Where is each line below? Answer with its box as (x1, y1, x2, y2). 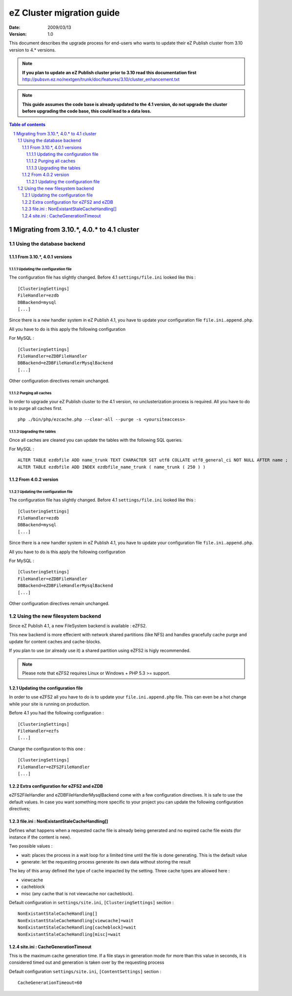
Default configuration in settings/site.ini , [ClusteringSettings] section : (9, 900, 174, 906)
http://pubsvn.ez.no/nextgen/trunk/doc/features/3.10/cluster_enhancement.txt (22, 76, 180, 82)
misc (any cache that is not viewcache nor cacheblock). (21, 890, 134, 896)
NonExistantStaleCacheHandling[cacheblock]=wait (18, 925, 136, 931)
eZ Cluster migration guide (9, 7, 120, 18)
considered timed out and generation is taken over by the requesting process (9, 959, 165, 965)
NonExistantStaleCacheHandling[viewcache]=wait (18, 918, 134, 923)
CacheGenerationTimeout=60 (18, 980, 83, 986)
